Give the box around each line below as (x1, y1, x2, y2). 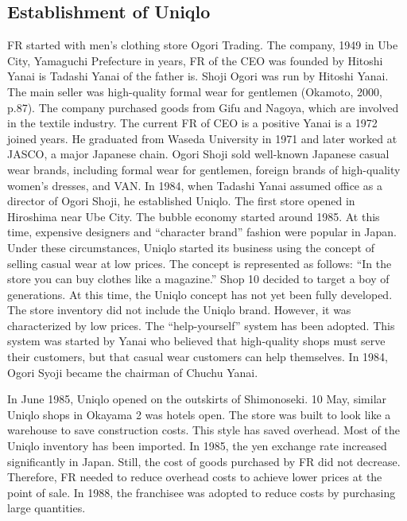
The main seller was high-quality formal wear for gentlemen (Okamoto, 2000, (7, 83, 383, 99)
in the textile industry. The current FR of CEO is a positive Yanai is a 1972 (7, 115, 378, 131)
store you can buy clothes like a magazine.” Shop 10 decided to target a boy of (7, 270, 390, 287)
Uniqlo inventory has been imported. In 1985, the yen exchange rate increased (7, 437, 387, 454)
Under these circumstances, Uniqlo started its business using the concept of (7, 239, 374, 255)
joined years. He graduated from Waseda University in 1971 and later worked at (7, 130, 397, 146)
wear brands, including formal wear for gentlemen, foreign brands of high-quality (7, 161, 401, 177)
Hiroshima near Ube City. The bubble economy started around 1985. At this (7, 208, 380, 224)
